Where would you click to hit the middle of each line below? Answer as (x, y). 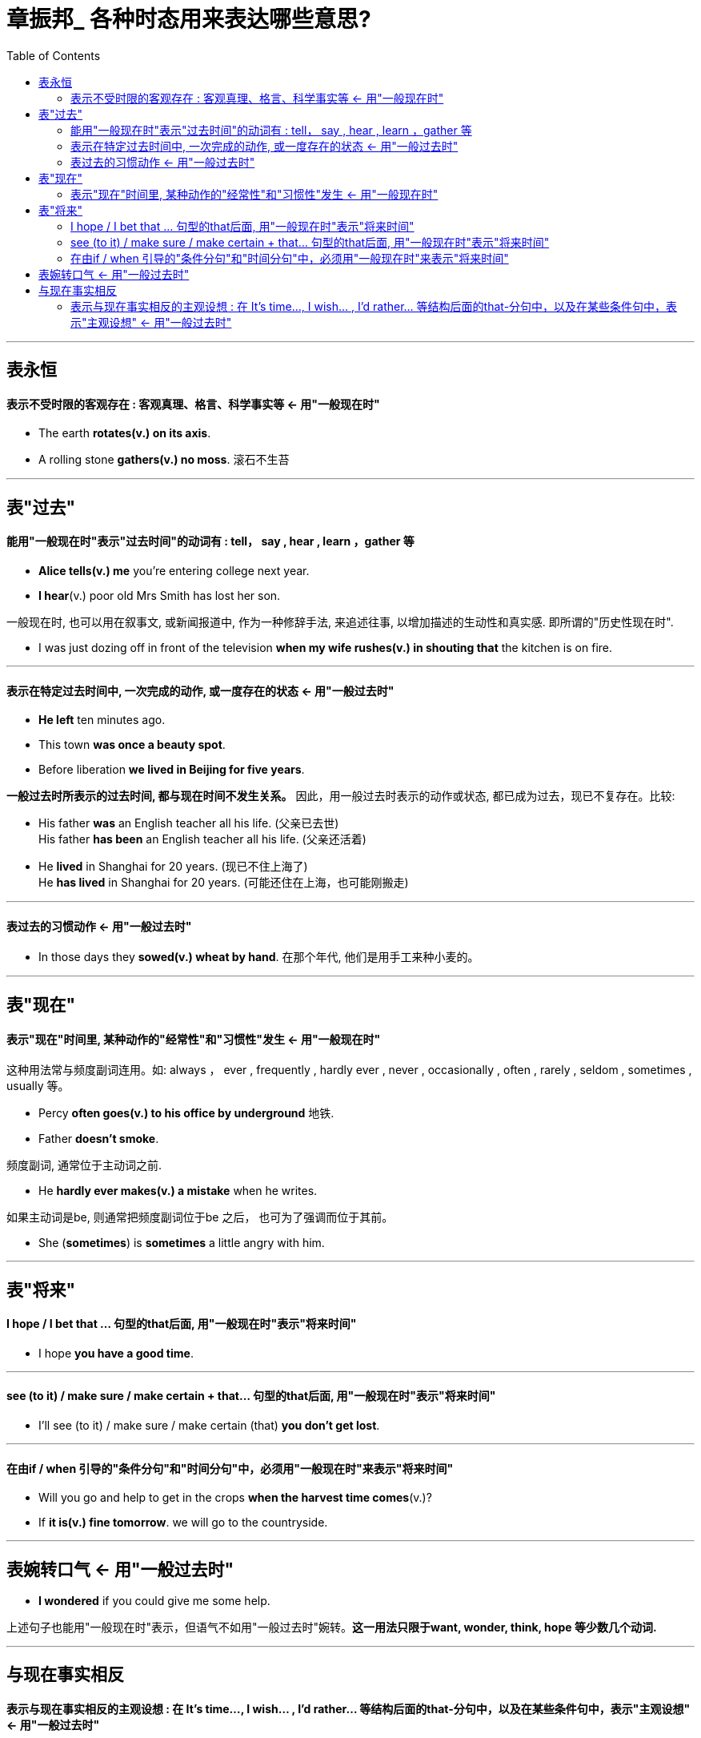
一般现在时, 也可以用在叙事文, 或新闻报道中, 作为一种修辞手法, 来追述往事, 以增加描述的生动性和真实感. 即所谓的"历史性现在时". (340, 622)
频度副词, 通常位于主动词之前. (84, 1165)
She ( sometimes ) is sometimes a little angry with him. (182, 1243)
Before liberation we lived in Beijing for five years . (172, 770)
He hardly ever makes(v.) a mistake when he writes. (178, 1191)
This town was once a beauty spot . (132, 745)
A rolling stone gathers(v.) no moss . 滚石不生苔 (164, 460)
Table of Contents (54, 55)
